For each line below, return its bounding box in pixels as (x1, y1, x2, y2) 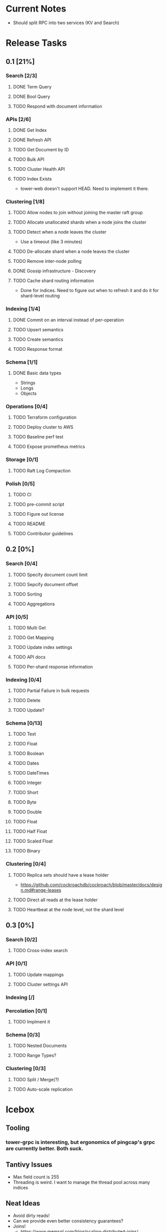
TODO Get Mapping (13, 634, 54, 640)
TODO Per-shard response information (13, 664, 93, 670)
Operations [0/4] (6, 403, 48, 410)
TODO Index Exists (13, 176, 52, 182)
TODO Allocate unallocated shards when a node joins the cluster (13, 219, 147, 225)
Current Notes (6, 3, 67, 15)
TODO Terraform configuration (13, 414, 77, 420)
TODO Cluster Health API (13, 166, 65, 172)
